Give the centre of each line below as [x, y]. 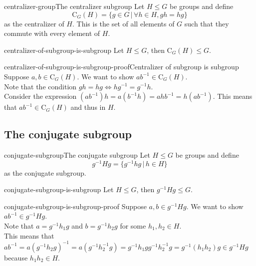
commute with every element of [52, 33]
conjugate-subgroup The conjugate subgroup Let [77, 154]
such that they [207, 23]
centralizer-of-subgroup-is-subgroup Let [64, 50]
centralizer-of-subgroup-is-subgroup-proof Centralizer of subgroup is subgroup [122, 67]
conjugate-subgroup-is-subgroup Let [59, 189]
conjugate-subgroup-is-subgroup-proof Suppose [75, 206]
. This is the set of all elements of [124, 23]
